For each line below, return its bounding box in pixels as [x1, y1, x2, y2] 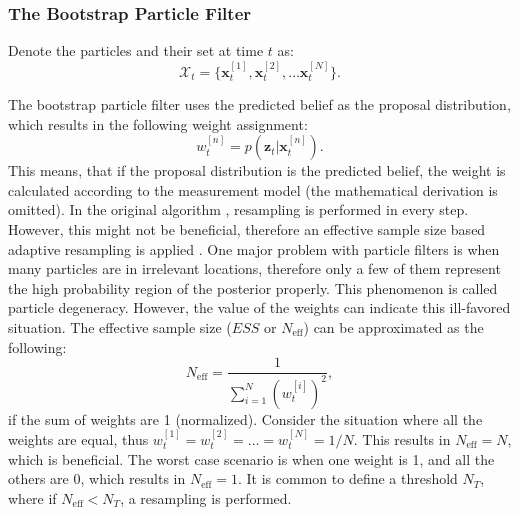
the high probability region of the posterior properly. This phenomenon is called [8, 277, 498, 298]
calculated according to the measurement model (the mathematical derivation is [8, 179, 498, 200]
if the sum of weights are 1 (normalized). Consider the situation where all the [8, 408, 483, 429]
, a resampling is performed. [120, 487, 292, 508]
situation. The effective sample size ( [8, 316, 232, 337]
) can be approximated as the [303, 316, 484, 337]
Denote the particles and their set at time [8, 40, 264, 61]
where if [8, 487, 57, 508]
